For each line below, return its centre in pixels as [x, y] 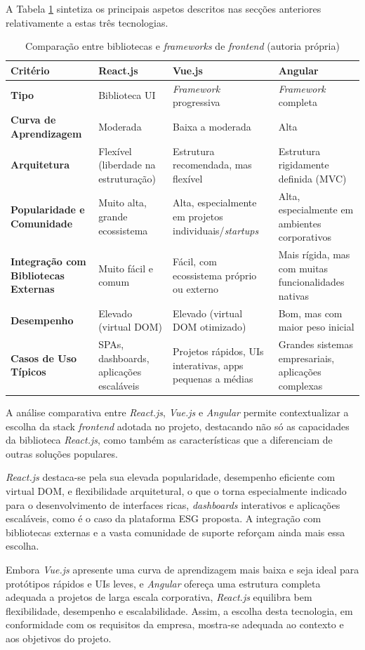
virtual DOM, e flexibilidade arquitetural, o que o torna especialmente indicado [176, 491]
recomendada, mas [212, 165]
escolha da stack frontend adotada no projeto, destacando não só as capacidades [178, 426]
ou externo [195, 289]
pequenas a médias [213, 379]
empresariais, [306, 358]
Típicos [28, 372]
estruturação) [127, 178]
